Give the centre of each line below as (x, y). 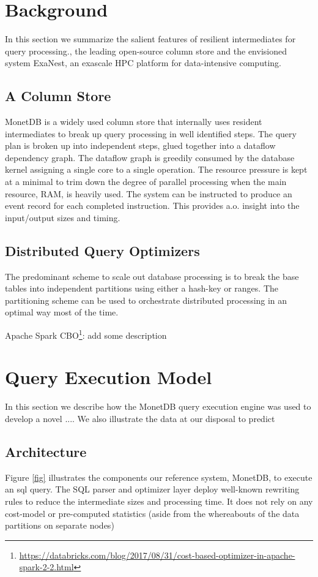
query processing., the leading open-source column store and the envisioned (146, 51)
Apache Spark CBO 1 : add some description (86, 334)
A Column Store (58, 96)
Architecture (46, 451)
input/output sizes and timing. (63, 217)
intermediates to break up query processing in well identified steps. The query (151, 133)
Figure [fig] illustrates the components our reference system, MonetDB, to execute (159, 477)
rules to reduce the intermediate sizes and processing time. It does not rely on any (159, 501)
